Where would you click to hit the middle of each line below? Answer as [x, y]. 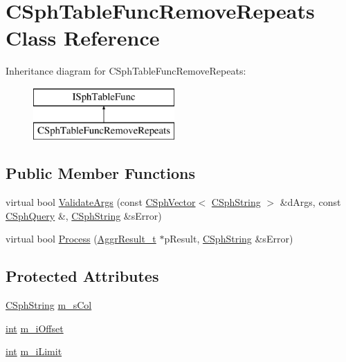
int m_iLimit [34, 351]
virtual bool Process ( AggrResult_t [81, 239]
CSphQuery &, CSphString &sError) [84, 215]
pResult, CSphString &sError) [229, 239]
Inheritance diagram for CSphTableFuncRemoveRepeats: [126, 71]
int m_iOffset [35, 328]
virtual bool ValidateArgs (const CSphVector [101, 202]
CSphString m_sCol [49, 305]
